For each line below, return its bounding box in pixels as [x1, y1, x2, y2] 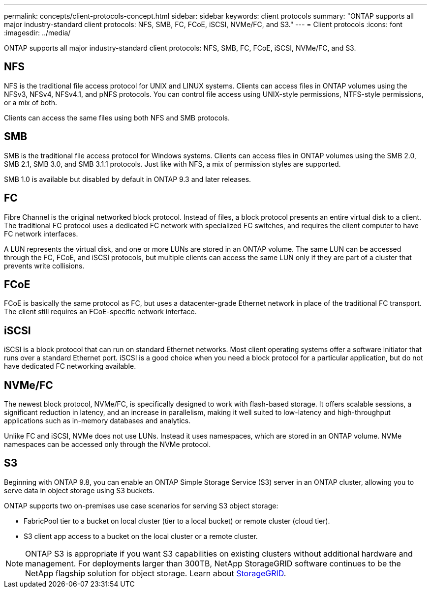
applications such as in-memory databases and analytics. [4, 416, 191, 425]
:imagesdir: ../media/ [4, 29, 71, 37]
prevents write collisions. [4, 261, 85, 270]
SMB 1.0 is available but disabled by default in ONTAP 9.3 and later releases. [4, 175, 251, 183]
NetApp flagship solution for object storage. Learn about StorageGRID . [25, 568, 286, 578]
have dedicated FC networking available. [4, 362, 136, 371]
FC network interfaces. [4, 229, 78, 238]
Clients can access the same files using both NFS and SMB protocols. [4, 113, 230, 122]
